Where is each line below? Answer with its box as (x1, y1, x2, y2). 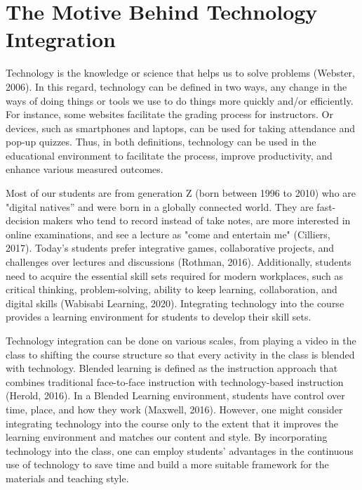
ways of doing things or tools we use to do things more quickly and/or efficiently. (6, 93, 354, 108)
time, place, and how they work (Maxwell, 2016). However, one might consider (6, 401, 343, 416)
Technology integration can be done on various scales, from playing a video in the (6, 333, 356, 347)
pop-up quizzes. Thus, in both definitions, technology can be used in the (6, 134, 316, 149)
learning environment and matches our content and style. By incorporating (6, 430, 328, 444)
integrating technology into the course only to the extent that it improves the (6, 415, 338, 430)
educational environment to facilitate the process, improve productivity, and (6, 148, 333, 162)
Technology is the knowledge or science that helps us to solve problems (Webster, (6, 65, 355, 80)
